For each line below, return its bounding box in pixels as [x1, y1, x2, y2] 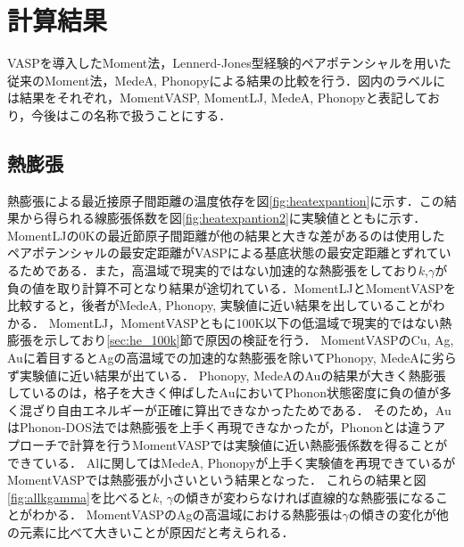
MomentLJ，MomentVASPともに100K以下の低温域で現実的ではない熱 [48, 313, 452, 331]
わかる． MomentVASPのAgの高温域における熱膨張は [31, 505, 343, 524]
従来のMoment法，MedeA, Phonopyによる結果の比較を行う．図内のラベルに [7, 70, 446, 89]
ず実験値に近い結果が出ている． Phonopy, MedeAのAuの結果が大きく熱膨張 [7, 365, 446, 384]
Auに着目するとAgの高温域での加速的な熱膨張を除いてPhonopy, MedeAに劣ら [7, 348, 457, 367]
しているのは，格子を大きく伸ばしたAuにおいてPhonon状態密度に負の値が [7, 383, 439, 402]
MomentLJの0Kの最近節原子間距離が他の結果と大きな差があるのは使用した [7, 225, 445, 244]
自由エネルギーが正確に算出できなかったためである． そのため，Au [56, 400, 452, 419]
